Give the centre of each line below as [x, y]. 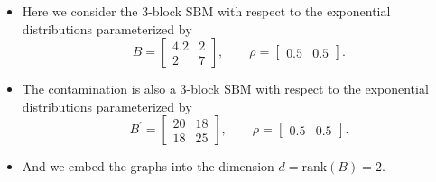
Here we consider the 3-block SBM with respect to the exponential [206, 11]
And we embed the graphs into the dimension [148, 166]
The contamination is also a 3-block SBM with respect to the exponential [225, 89]
